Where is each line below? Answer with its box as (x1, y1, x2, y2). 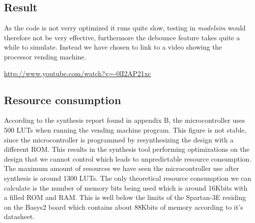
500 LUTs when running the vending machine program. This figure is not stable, (4, 124, 247, 135)
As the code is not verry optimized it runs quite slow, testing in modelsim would (4, 23, 246, 33)
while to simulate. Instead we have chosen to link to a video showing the (4, 42, 222, 52)
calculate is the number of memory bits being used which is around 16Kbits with (4, 182, 248, 193)
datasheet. (4, 211, 35, 222)
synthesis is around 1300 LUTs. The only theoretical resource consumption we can (4, 172, 252, 183)
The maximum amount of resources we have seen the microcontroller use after (4, 163, 239, 173)
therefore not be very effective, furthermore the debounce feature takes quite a (4, 32, 240, 42)
